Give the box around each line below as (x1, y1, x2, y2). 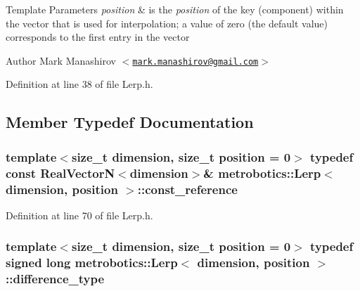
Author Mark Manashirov (6, 53, 116, 67)
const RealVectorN (6, 164, 115, 181)
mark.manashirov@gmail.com (132, 56, 259, 67)
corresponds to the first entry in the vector (6, 30, 190, 44)
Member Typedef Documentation (6, 111, 254, 133)
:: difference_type (6, 270, 105, 287)
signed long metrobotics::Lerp (6, 254, 178, 271)
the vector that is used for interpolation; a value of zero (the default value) (6, 15, 328, 30)
